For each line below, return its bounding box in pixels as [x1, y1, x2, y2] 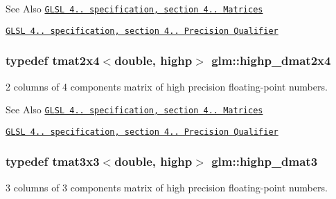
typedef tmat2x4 [6, 52, 100, 69]
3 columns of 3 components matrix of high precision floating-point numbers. [6, 180, 328, 194]
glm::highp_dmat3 [211, 153, 318, 170]
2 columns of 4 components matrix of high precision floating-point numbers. [6, 79, 328, 93]
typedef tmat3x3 [6, 153, 100, 170]
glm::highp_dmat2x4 [211, 52, 331, 69]
